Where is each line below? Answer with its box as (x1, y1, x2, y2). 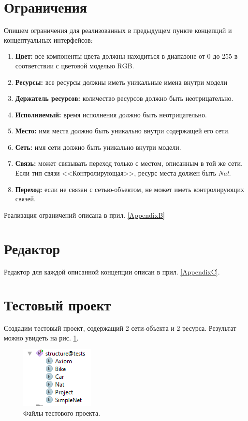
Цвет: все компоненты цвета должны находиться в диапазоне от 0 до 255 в (15, 51, 238, 61)
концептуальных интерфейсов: (4, 34, 93, 45)
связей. (15, 194, 36, 204)
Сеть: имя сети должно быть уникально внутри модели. (15, 142, 181, 152)
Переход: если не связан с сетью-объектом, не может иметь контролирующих (15, 184, 244, 194)
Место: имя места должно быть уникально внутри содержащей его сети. (15, 126, 230, 136)
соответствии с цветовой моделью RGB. (15, 60, 134, 70)
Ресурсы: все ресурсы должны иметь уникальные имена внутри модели (15, 77, 228, 87)
